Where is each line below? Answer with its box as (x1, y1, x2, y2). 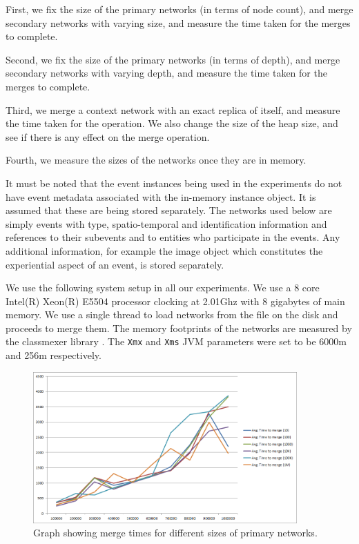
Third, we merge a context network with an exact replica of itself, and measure (6, 102, 340, 117)
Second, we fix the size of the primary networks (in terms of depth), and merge (6, 52, 340, 66)
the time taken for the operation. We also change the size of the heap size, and (6, 116, 338, 130)
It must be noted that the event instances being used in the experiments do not (6, 175, 342, 190)
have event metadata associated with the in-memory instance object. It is (6, 189, 316, 204)
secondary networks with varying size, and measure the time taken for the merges (6, 15, 351, 30)
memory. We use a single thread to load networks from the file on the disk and (6, 307, 338, 322)
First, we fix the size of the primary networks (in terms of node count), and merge (6, 2, 353, 16)
